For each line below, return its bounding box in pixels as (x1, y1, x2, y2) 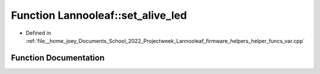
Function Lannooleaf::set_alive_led (11, 9, 187, 22)
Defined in (25, 29, 52, 36)
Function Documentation (11, 53, 105, 63)
